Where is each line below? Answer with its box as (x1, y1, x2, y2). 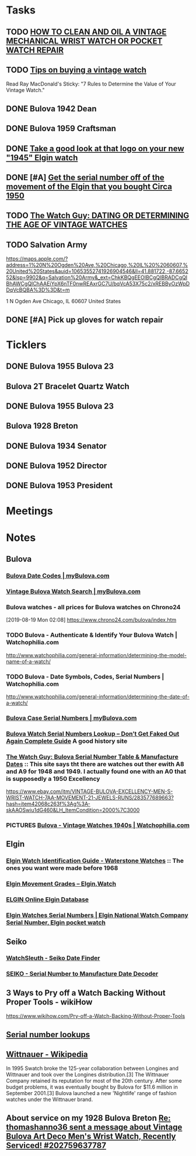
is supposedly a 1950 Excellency (6, 774, 100, 783)
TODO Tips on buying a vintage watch (6, 65, 147, 75)
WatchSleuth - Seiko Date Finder (6, 954, 100, 962)
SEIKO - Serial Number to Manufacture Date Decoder (6, 970, 159, 978)
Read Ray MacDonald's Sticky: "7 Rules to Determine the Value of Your (6, 80, 177, 88)
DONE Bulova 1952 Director (6, 461, 107, 471)
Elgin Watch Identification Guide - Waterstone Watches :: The (6, 857, 184, 865)
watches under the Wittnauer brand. (6, 1096, 93, 1103)
